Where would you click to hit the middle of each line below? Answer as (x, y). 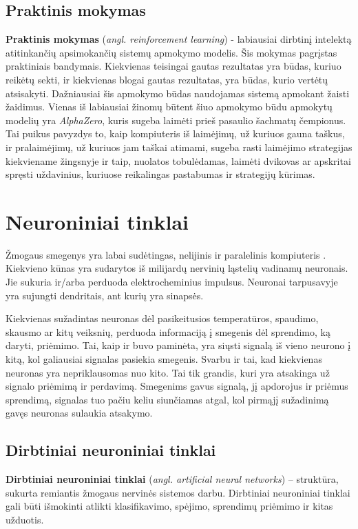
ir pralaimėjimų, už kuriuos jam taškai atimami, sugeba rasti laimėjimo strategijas (179, 147)
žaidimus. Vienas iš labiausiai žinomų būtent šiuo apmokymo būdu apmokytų (169, 107)
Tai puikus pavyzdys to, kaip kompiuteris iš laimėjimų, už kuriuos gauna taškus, (175, 133)
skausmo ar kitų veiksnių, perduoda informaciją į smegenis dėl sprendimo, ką (168, 331)
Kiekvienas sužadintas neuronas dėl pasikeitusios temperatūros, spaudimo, (162, 318)
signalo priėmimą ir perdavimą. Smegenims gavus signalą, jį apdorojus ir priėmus (177, 386)
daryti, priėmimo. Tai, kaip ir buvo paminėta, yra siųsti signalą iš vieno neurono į (178, 345)
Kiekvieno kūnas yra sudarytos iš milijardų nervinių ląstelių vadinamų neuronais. (177, 268)
